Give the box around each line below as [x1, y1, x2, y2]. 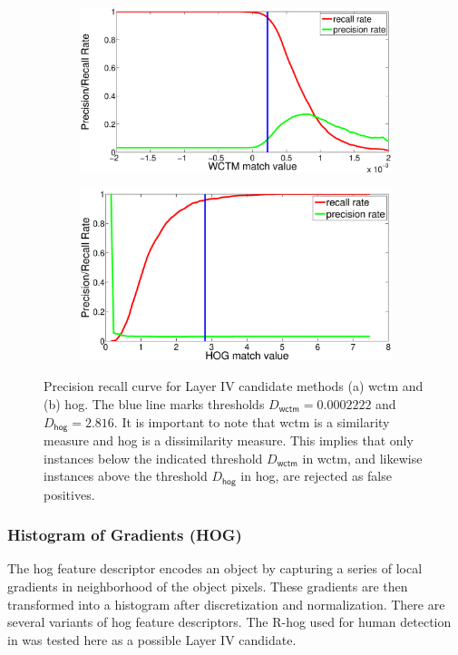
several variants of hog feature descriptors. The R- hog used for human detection [7, 612, 452, 631]
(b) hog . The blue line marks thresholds [44, 394, 265, 413]
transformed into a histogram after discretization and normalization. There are [7, 594, 445, 613]
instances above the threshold [44, 466, 208, 485]
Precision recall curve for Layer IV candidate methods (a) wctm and [44, 376, 424, 396]
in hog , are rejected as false [240, 466, 392, 485]
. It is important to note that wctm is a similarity [113, 412, 390, 431]
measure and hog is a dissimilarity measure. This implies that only [44, 431, 414, 450]
